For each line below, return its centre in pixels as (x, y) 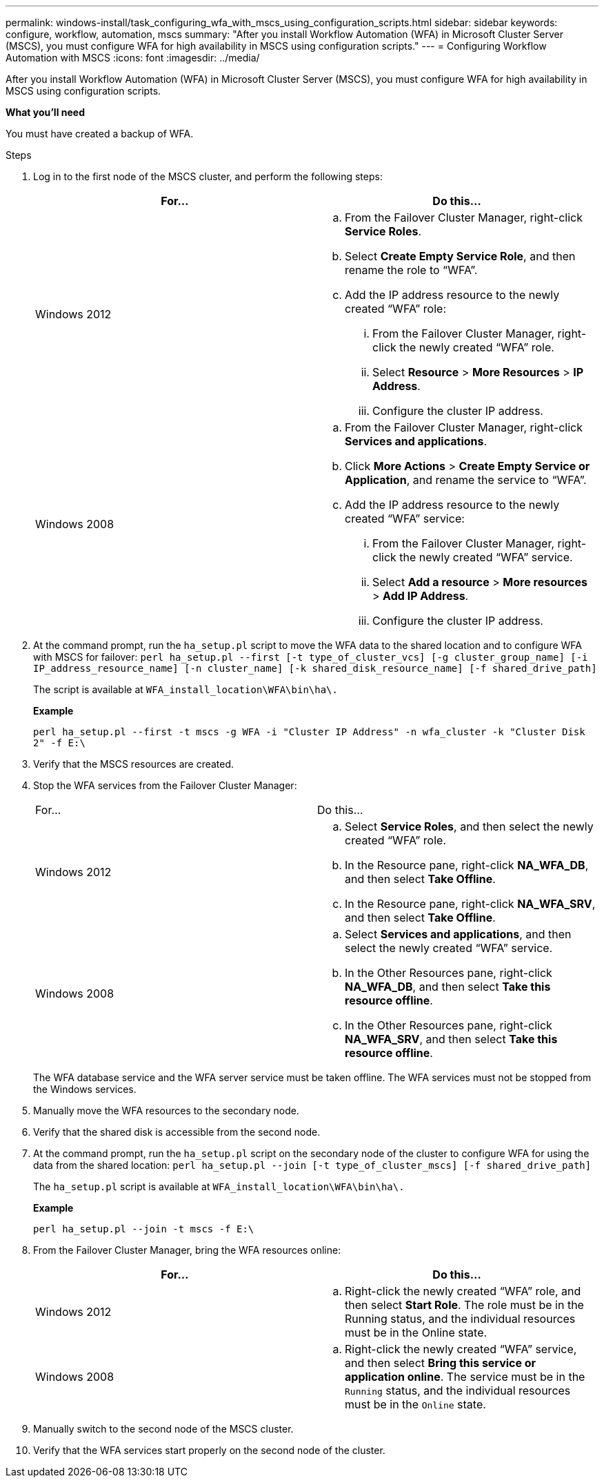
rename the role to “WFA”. (411, 270)
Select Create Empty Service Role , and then (460, 256)
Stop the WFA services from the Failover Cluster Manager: (165, 785)
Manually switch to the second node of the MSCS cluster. (163, 1429)
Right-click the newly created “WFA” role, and (463, 1291)
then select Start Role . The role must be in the (464, 1305)
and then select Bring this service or (441, 1363)
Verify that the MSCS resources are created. (134, 764)
